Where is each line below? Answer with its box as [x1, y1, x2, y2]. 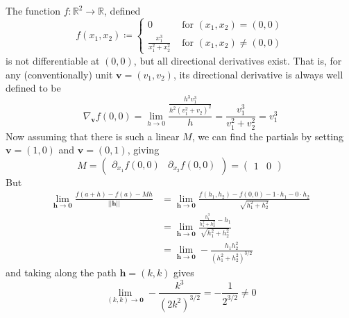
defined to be [6, 81, 61, 95]
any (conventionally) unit [6, 67, 113, 81]
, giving [127, 142, 160, 157]
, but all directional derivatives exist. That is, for [133, 53, 342, 67]
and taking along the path [6, 265, 117, 279]
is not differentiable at [6, 53, 100, 67]
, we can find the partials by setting [191, 128, 344, 143]
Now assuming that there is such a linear [6, 128, 180, 143]
